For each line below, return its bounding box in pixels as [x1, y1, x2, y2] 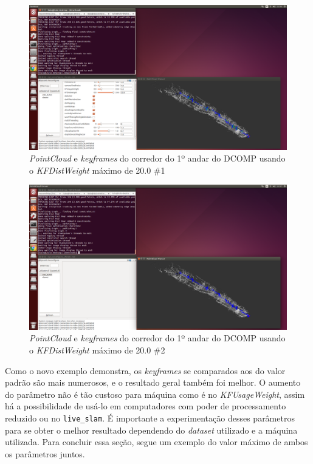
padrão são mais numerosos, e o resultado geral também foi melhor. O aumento [5, 376, 301, 389]
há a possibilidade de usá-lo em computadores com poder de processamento [5, 400, 286, 412]
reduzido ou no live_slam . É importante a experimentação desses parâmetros [5, 411, 295, 424]
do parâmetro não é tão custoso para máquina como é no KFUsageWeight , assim [5, 387, 305, 400]
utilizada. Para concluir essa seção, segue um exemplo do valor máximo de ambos [5, 435, 308, 448]
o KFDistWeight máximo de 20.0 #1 [29, 163, 165, 176]
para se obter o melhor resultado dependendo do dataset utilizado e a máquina [5, 423, 298, 436]
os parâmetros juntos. [5, 447, 85, 460]
